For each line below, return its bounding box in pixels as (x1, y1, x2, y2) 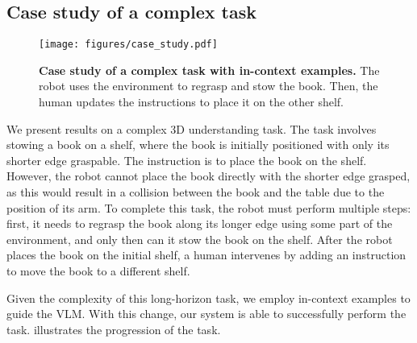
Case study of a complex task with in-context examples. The (39, 61, 380, 78)
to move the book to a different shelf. (6, 262, 190, 279)
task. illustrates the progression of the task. (6, 320, 221, 337)
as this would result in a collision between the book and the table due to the (6, 184, 385, 200)
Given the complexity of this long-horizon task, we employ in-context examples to (6, 289, 411, 306)
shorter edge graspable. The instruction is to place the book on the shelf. (6, 151, 367, 168)
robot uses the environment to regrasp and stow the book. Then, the (39, 77, 378, 94)
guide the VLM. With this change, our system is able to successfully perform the (6, 305, 407, 322)
